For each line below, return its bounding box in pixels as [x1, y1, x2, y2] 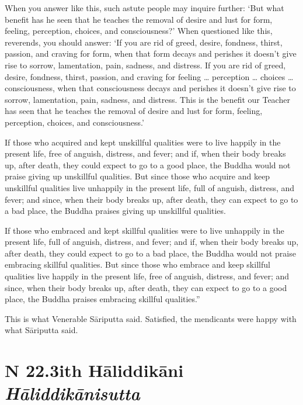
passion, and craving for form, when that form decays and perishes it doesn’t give [5, 47, 297, 60]
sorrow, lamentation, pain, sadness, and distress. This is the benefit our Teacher [5, 93, 290, 105]
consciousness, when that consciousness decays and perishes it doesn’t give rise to [5, 82, 296, 94]
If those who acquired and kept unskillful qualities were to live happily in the [5, 136, 281, 148]
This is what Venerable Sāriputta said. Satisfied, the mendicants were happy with [5, 312, 297, 324]
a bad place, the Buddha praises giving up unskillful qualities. [5, 205, 226, 217]
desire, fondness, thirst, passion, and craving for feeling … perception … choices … [5, 70, 294, 82]
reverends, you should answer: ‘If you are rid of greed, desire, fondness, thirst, [5, 36, 283, 48]
